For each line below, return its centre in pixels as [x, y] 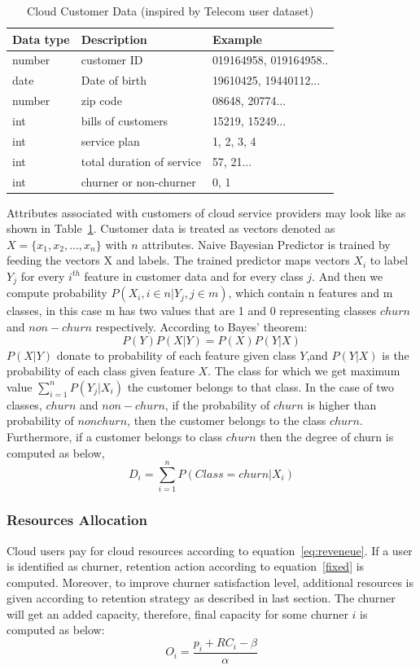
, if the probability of [217, 404]
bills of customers [125, 120]
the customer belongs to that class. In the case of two [261, 386]
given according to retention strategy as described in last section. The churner [201, 598]
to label [389, 260]
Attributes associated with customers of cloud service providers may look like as [206, 212]
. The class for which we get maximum [304, 371]
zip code [101, 101]
